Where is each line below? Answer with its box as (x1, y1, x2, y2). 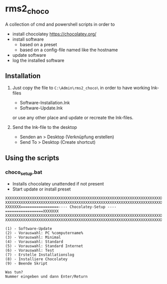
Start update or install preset (12, 186, 71, 192)
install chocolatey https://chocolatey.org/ (12, 31, 97, 37)
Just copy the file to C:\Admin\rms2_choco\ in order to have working (12, 85, 150, 91)
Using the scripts (5, 154, 60, 162)
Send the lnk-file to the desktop (12, 124, 77, 130)
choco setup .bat (5, 169, 42, 177)
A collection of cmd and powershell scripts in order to (5, 21, 115, 27)
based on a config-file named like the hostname (19, 47, 118, 53)
